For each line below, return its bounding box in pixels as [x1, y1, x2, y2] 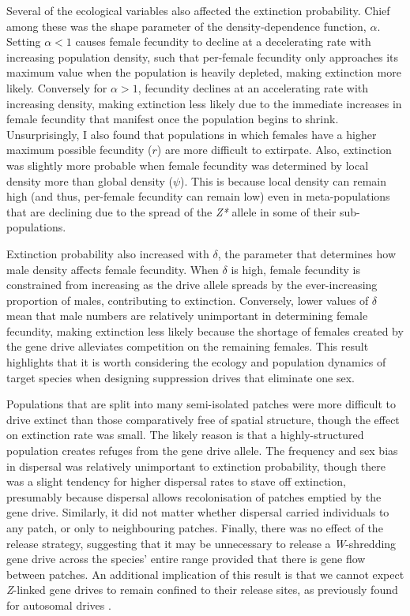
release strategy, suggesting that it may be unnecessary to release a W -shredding [6, 535, 397, 551]
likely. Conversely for [6, 79, 107, 96]
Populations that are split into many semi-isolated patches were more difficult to [6, 396, 396, 412]
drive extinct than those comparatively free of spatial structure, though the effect [6, 411, 400, 427]
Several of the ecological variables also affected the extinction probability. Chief [6, 2, 390, 18]
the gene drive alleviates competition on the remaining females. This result [6, 338, 369, 355]
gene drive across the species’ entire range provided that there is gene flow [6, 550, 366, 567]
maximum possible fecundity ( [6, 141, 152, 158]
